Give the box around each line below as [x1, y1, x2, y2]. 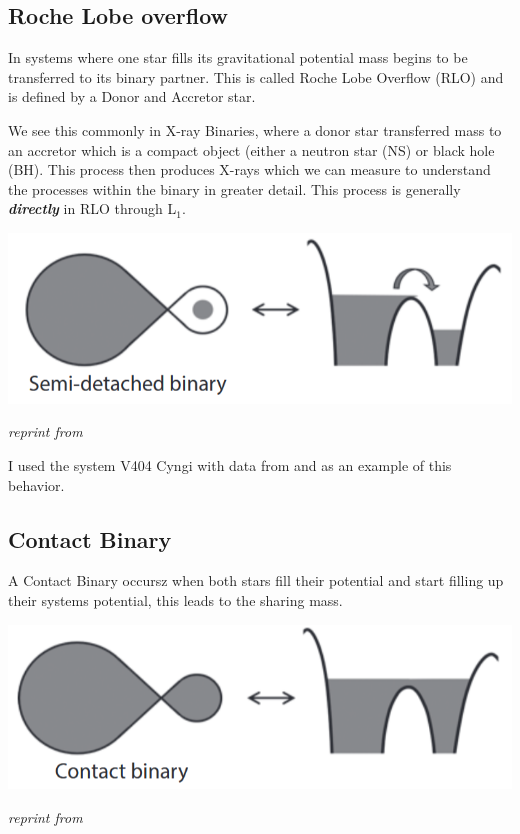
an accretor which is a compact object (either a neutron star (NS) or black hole [8, 139, 495, 160]
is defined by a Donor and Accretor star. [8, 86, 256, 107]
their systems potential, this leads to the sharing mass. [8, 590, 343, 611]
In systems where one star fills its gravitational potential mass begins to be [8, 47, 468, 68]
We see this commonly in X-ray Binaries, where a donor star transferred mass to [8, 119, 502, 140]
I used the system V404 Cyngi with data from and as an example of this [8, 455, 452, 476]
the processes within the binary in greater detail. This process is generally [8, 178, 461, 199]
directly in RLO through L [8, 198, 177, 219]
